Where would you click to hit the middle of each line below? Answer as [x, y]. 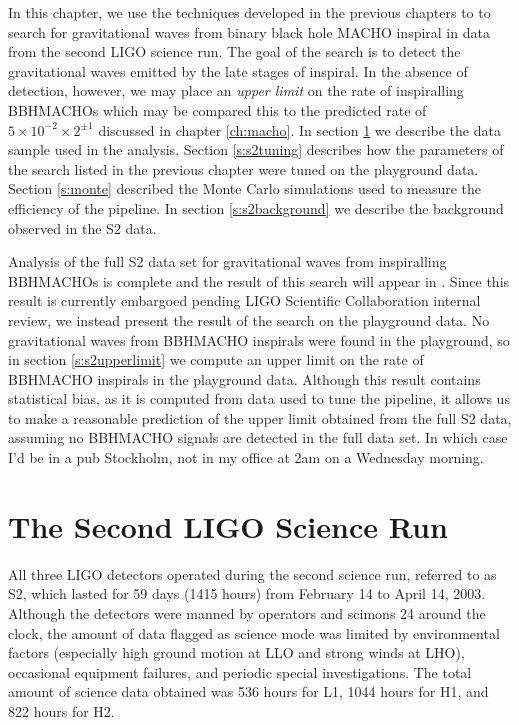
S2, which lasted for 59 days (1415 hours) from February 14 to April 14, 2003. [247, 593]
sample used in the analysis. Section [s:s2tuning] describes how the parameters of [256, 149]
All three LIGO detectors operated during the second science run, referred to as [252, 573]
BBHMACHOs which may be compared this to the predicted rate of [217, 109]
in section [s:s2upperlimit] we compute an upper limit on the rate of [216, 359]
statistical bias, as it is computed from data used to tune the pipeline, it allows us [259, 398]
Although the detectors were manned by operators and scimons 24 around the [247, 612]
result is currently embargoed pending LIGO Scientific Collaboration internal [244, 300]
